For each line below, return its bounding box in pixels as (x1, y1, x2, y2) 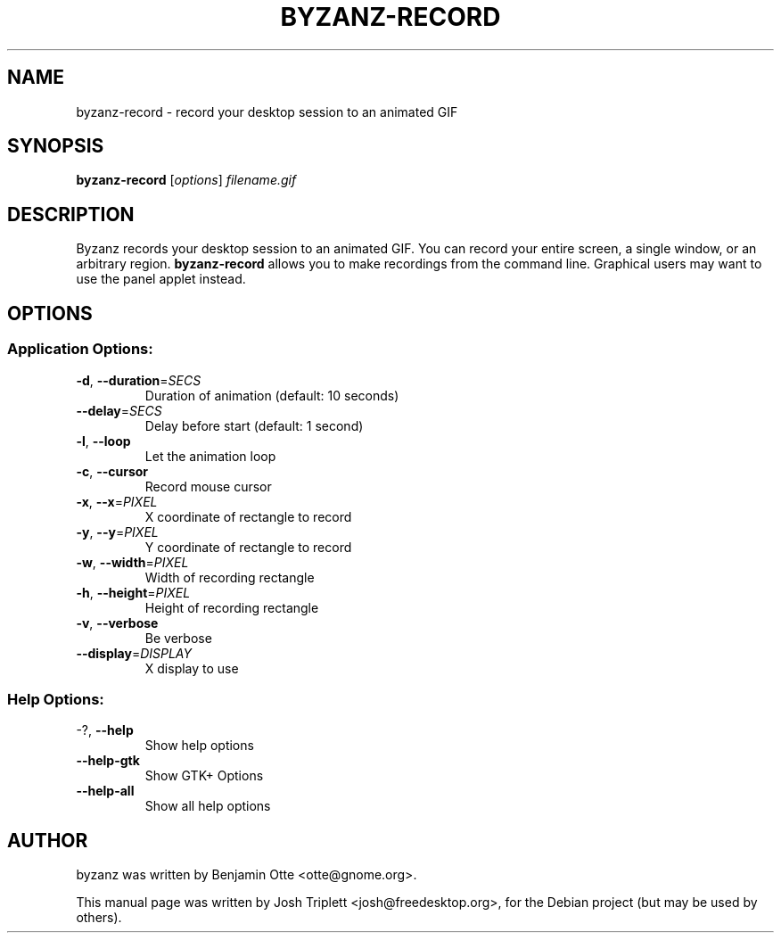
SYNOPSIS (7, 135, 104, 158)
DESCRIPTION (7, 202, 135, 226)
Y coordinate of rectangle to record (144, 539, 352, 555)
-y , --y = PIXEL (76, 524, 159, 540)
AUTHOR (7, 829, 88, 852)
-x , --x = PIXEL (76, 493, 158, 509)
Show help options (144, 738, 254, 754)
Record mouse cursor (144, 478, 272, 494)
